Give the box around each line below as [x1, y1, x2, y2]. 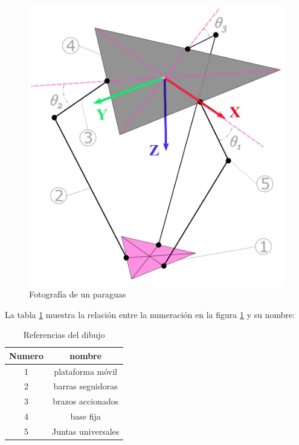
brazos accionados [53, 395, 119, 408]
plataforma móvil [54, 365, 118, 377]
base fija [70, 410, 101, 423]
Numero [9, 349, 44, 362]
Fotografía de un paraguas [29, 287, 126, 300]
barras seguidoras [53, 380, 118, 392]
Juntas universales [52, 424, 120, 437]
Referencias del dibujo [23, 328, 105, 341]
